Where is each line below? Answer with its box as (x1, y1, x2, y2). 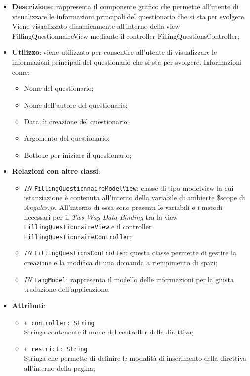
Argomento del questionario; (24, 132, 110, 143)
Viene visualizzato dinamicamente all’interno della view (12, 21, 180, 31)
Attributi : (12, 300, 46, 310)
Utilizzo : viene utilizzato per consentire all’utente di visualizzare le (12, 47, 217, 57)
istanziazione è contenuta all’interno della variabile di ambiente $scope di (24, 192, 245, 203)
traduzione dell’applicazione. (24, 284, 110, 294)
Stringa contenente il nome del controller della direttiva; (24, 327, 194, 337)
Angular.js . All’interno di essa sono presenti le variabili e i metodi (24, 202, 223, 212)
